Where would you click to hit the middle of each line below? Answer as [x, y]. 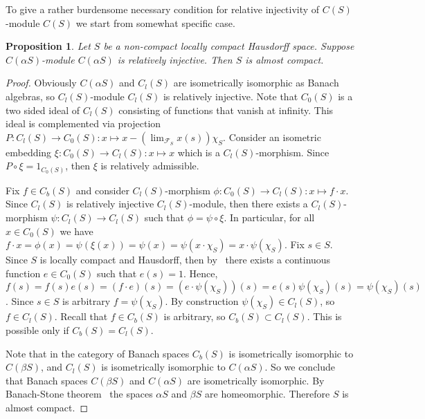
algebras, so [30, 96]
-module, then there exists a [248, 204]
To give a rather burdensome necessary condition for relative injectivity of [163, 9]
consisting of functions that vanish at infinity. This [226, 110]
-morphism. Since [292, 152]
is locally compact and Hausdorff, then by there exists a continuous [185, 260]
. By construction [202, 301]
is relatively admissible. [150, 166]
